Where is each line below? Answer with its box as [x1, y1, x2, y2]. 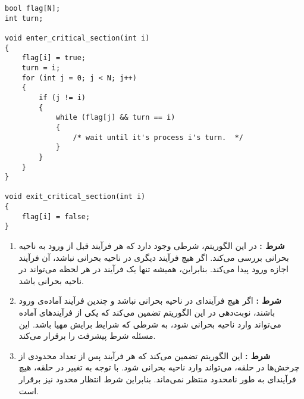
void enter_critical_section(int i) [5, 33, 150, 42]
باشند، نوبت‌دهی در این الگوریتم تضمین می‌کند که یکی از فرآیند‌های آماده [18, 306, 275, 319]
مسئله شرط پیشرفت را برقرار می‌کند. [18, 329, 156, 342]
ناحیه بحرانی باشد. [18, 274, 84, 286]
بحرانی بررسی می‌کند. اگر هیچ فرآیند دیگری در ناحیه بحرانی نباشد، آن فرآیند [18, 251, 289, 263]
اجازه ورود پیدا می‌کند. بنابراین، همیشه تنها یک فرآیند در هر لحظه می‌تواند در [18, 263, 289, 275]
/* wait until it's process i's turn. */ [73, 133, 243, 142]
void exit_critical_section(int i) [5, 192, 146, 201]
